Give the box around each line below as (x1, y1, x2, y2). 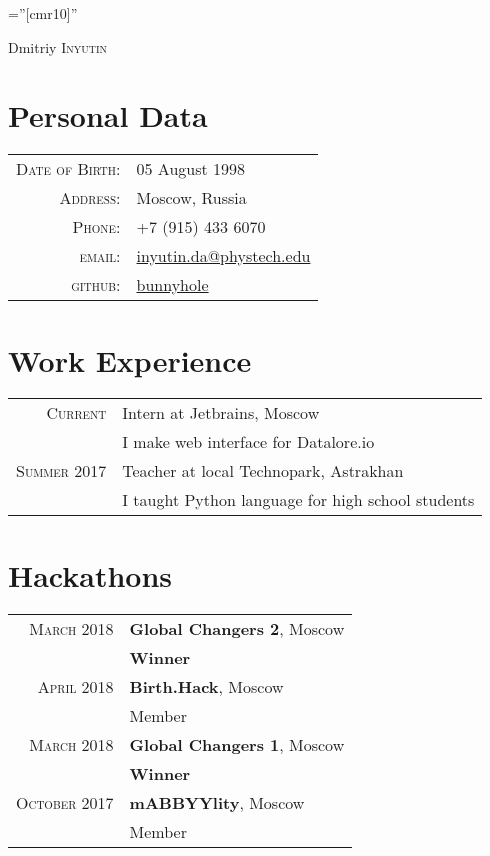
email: (79, 244, 121, 268)
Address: (59, 186, 121, 210)
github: (71, 273, 121, 297)
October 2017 (16, 790, 114, 814)
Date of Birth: (16, 157, 121, 181)
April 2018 (37, 674, 114, 698)
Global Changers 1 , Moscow (129, 732, 345, 756)
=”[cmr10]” (8, 3, 78, 23)
